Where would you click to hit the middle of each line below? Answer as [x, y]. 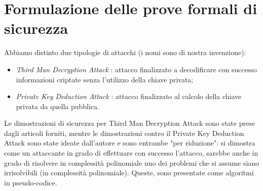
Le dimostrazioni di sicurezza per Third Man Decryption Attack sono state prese [129, 123]
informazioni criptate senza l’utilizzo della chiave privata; [105, 79]
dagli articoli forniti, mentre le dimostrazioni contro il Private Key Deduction [124, 133]
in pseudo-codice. [31, 182]
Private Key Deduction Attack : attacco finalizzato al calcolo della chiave [129, 96]
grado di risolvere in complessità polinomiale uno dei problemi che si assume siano [132, 162]
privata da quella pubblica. [58, 106]
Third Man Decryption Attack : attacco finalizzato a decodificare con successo [136, 69]
